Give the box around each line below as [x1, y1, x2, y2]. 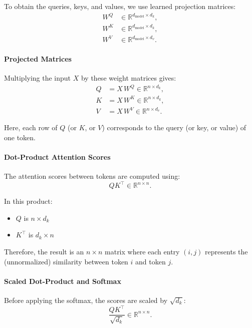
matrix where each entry [105, 246, 180, 257]
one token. [4, 132, 36, 142]
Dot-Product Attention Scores [4, 151, 111, 162]
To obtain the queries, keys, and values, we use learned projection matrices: [4, 1, 236, 11]
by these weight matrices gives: [81, 72, 176, 83]
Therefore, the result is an [4, 246, 84, 257]
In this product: [4, 196, 53, 206]
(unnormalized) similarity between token [4, 256, 128, 266]
